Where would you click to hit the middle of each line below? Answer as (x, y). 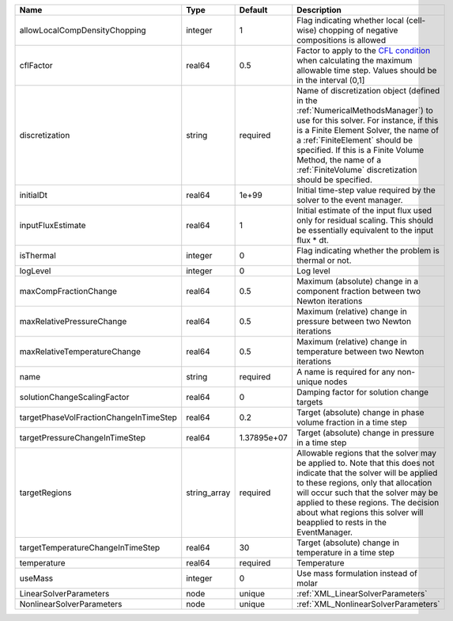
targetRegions (45, 493)
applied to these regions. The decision (368, 503)
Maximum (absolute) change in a (358, 281)
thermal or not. (324, 260)
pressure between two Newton (354, 321)
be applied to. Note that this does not (366, 463)
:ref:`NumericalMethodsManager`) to (365, 110)
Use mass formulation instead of (357, 573)
